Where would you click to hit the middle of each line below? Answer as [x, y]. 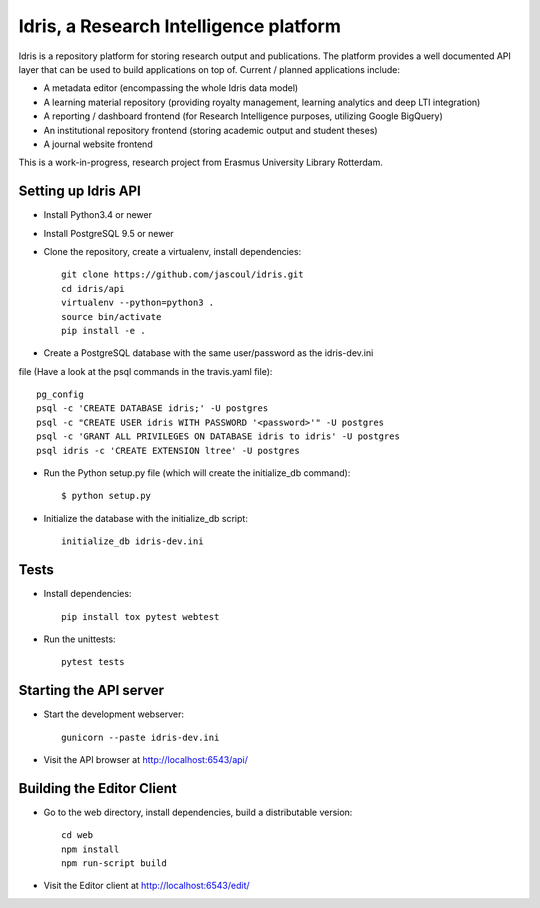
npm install [90, 849]
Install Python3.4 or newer [97, 215]
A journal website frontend [98, 144]
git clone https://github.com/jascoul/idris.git [182, 274]
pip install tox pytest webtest [140, 616]
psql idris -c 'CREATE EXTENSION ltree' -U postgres [168, 450]
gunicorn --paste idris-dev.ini [140, 737]
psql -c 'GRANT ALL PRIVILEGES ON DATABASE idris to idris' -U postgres [218, 436]
